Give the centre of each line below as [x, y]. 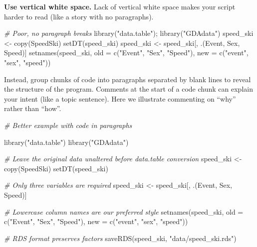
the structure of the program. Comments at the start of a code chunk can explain [128, 89]
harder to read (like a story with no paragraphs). [79, 16]
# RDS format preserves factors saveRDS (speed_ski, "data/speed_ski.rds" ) [120, 238]
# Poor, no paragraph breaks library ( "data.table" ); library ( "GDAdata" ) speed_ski [129, 33]
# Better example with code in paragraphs [68, 125]
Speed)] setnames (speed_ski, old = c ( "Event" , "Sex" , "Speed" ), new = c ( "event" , [126, 53]
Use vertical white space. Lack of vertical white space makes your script [120, 6]
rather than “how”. [33, 108]
